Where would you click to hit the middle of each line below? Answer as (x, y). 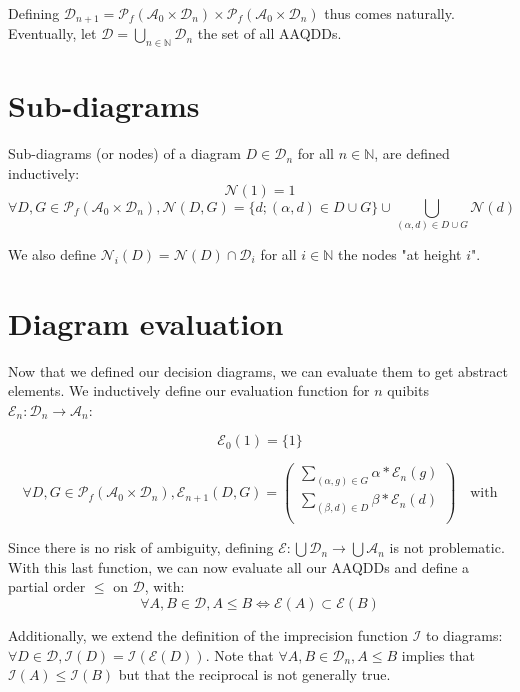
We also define (52, 253)
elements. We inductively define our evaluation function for (189, 390)
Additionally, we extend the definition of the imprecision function (208, 635)
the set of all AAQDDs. (269, 33)
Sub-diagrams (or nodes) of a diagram (124, 153)
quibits (408, 390)
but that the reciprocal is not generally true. (254, 674)
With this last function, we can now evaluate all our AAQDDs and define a (239, 566)
